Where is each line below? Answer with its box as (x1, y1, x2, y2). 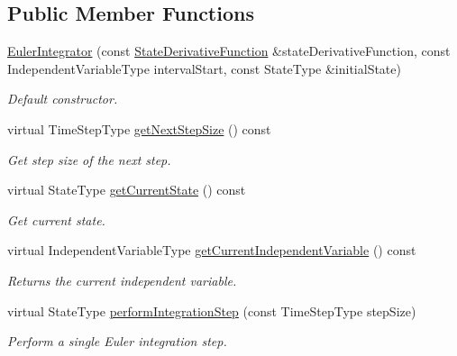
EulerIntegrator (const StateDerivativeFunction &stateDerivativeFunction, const (7, 41, 451, 60)
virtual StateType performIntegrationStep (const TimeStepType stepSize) (7, 301, 416, 320)
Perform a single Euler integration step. (7, 332, 227, 351)
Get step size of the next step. (7, 150, 171, 169)
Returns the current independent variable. (7, 270, 237, 289)
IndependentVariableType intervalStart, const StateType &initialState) (7, 59, 401, 78)
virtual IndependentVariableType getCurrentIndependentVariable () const (7, 241, 416, 260)
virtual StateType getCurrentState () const (7, 180, 246, 199)
